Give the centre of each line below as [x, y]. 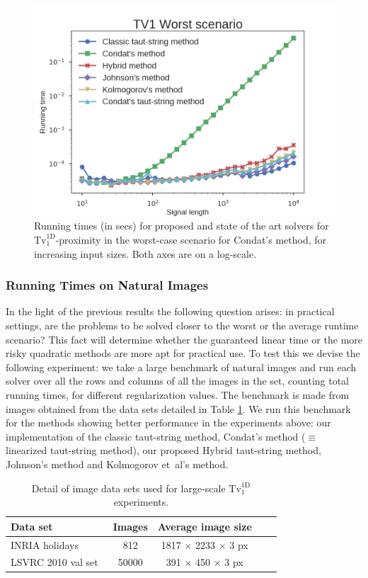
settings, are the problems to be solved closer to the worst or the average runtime [182, 325]
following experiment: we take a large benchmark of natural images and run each [181, 367]
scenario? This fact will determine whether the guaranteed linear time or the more [184, 339]
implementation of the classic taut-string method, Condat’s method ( [156, 436]
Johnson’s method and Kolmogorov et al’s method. [117, 464]
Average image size [205, 526]
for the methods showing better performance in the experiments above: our [168, 423]
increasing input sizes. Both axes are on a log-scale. [145, 253]
